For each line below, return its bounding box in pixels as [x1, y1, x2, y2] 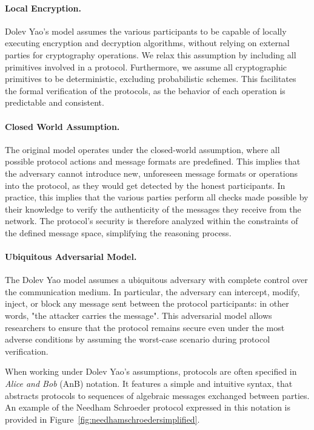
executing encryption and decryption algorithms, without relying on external [5, 36, 290, 49]
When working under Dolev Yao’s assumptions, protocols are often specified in [5, 365, 297, 378]
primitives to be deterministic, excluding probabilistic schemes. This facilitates [5, 72, 296, 85]
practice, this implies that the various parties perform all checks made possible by [5, 191, 309, 203]
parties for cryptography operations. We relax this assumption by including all [5, 48, 296, 61]
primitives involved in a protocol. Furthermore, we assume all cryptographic [5, 60, 287, 73]
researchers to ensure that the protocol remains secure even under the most [5, 321, 285, 333]
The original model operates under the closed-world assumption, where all [5, 143, 280, 155]
